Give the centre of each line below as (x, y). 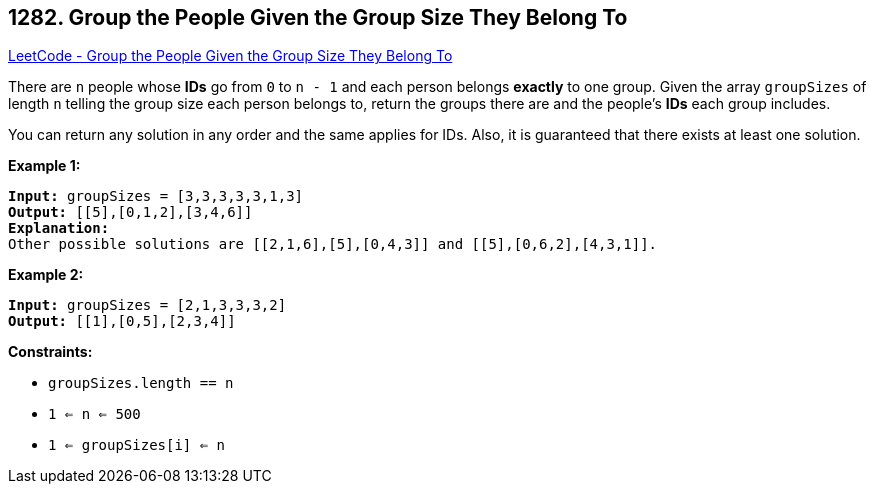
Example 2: (46, 275)
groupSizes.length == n (141, 383)
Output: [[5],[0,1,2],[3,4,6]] (130, 212)
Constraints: (50, 352)
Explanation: (59, 228)
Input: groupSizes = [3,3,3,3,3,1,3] (156, 196)
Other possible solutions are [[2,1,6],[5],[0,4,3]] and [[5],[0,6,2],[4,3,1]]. (333, 244)
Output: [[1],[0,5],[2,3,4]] (122, 321)
